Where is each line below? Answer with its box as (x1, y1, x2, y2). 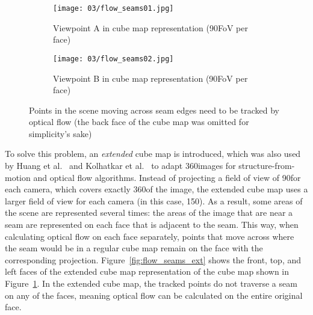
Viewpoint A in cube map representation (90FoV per (53, 21, 248, 34)
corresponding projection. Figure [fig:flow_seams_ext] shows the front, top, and (5, 253, 302, 266)
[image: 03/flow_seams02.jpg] (53, 54, 174, 63)
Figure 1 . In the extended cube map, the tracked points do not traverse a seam (5, 277, 297, 289)
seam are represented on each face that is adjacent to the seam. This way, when (5, 218, 299, 231)
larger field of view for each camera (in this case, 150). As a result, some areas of (5, 194, 303, 207)
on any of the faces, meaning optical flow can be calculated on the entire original (5, 289, 303, 301)
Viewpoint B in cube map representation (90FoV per (53, 72, 248, 84)
